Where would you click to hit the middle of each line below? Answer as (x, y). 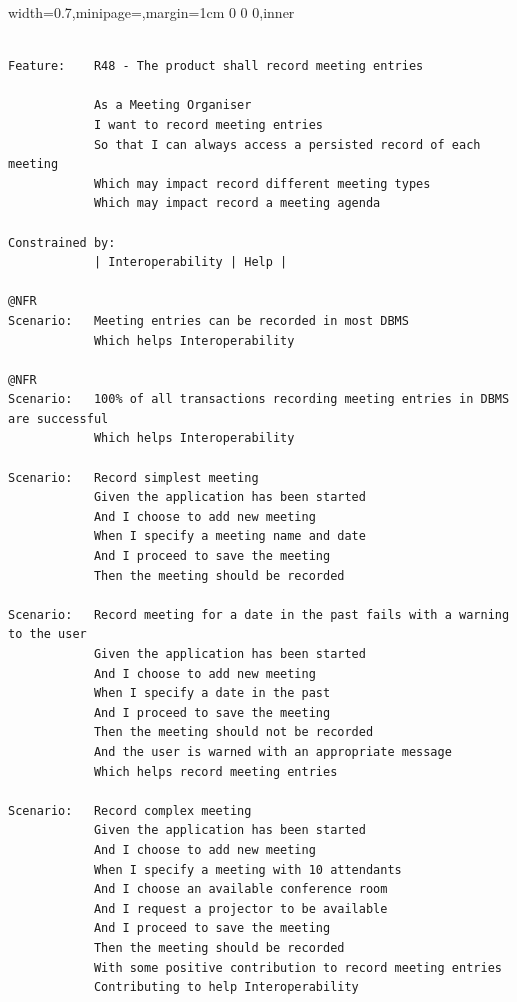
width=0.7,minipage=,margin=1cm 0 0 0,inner (151, 12)
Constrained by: (62, 242)
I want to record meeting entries (208, 124)
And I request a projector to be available (240, 908)
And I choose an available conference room (240, 889)
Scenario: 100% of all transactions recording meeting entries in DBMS (259, 399)
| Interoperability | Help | (190, 262)
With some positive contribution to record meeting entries (297, 967)
